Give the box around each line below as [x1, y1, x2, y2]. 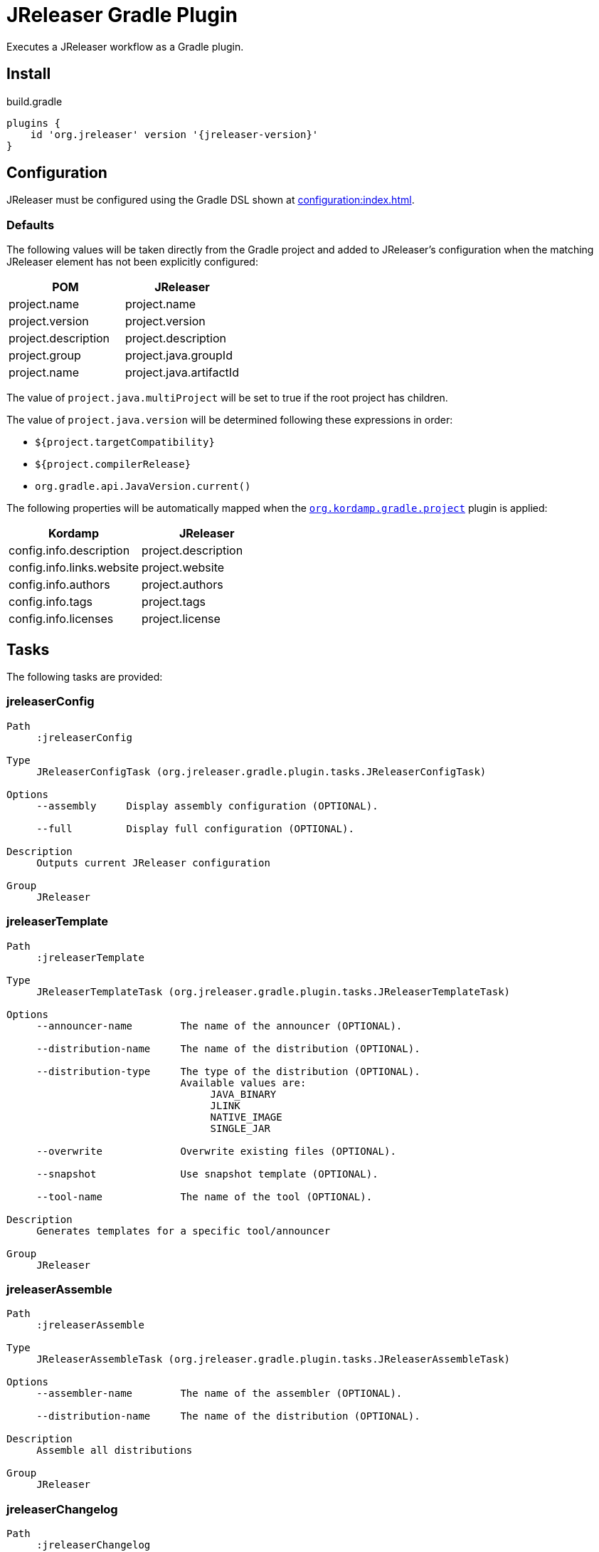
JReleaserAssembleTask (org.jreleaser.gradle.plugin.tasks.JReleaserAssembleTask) [36, 1353, 511, 1365]
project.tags [142, 594, 206, 609]
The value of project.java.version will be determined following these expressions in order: [6, 414, 453, 426]
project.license [142, 612, 221, 626]
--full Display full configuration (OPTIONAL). [36, 822, 354, 834]
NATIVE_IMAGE [210, 1111, 282, 1123]
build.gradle [6, 95, 63, 108]
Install [6, 65, 51, 83]
